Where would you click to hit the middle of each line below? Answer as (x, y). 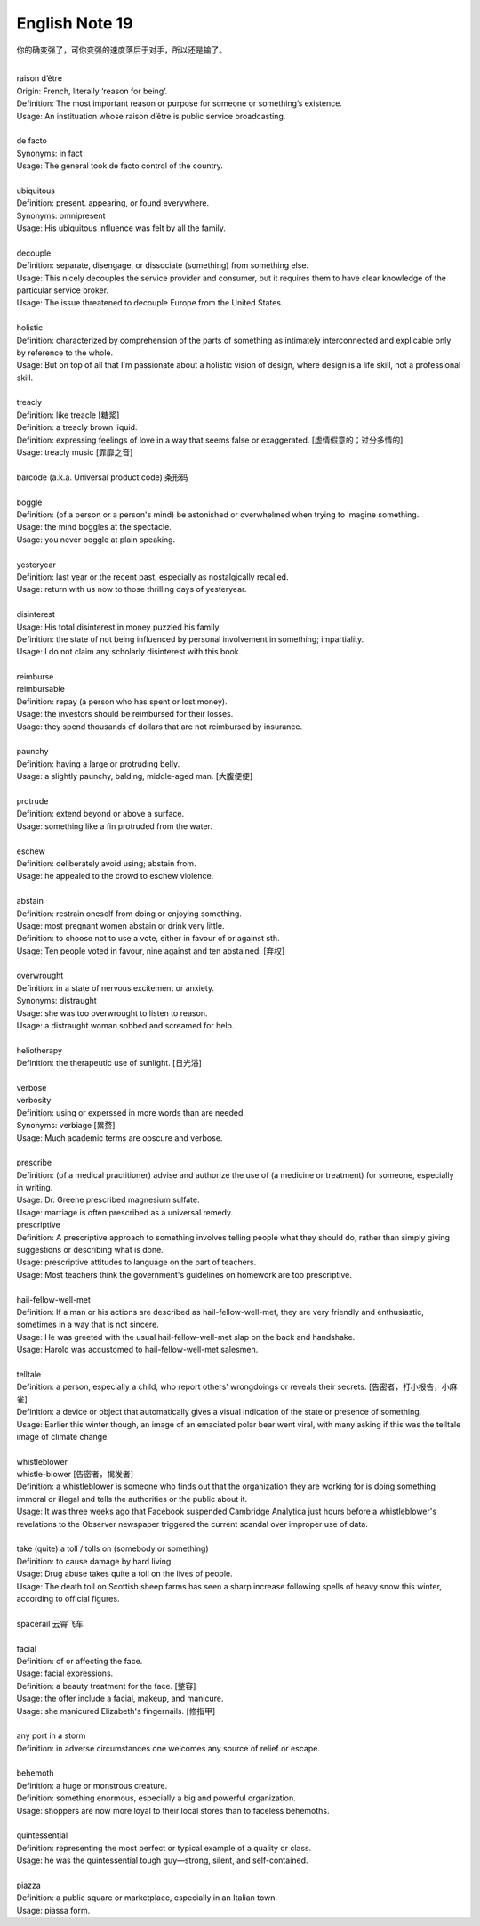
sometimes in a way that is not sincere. (88, 1325)
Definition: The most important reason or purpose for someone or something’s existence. (179, 103)
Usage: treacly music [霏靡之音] (75, 452)
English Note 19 (75, 23)
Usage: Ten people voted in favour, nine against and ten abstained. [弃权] (151, 951)
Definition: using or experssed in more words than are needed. (131, 1112)
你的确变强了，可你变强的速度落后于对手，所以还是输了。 (121, 50)
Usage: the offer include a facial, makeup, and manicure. (120, 1698)
